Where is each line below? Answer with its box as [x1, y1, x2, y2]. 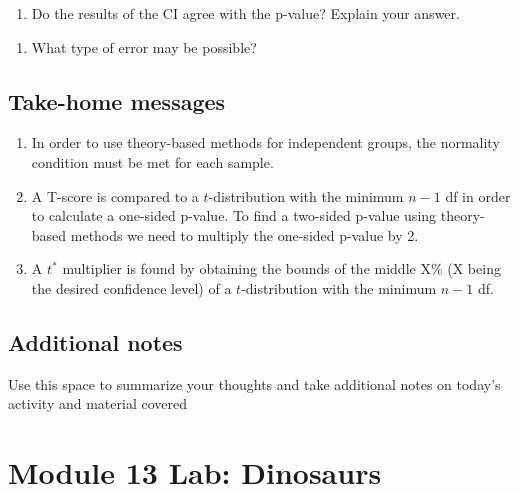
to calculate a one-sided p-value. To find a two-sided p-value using [31, 205, 437, 226]
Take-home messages [8, 85, 226, 116]
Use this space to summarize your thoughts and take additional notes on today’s [8, 373, 501, 394]
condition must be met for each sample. [31, 151, 274, 172]
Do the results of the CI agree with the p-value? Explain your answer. [31, 3, 460, 23]
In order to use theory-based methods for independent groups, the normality [31, 132, 500, 153]
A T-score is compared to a [31, 185, 199, 206]
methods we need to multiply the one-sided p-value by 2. [70, 224, 419, 245]
